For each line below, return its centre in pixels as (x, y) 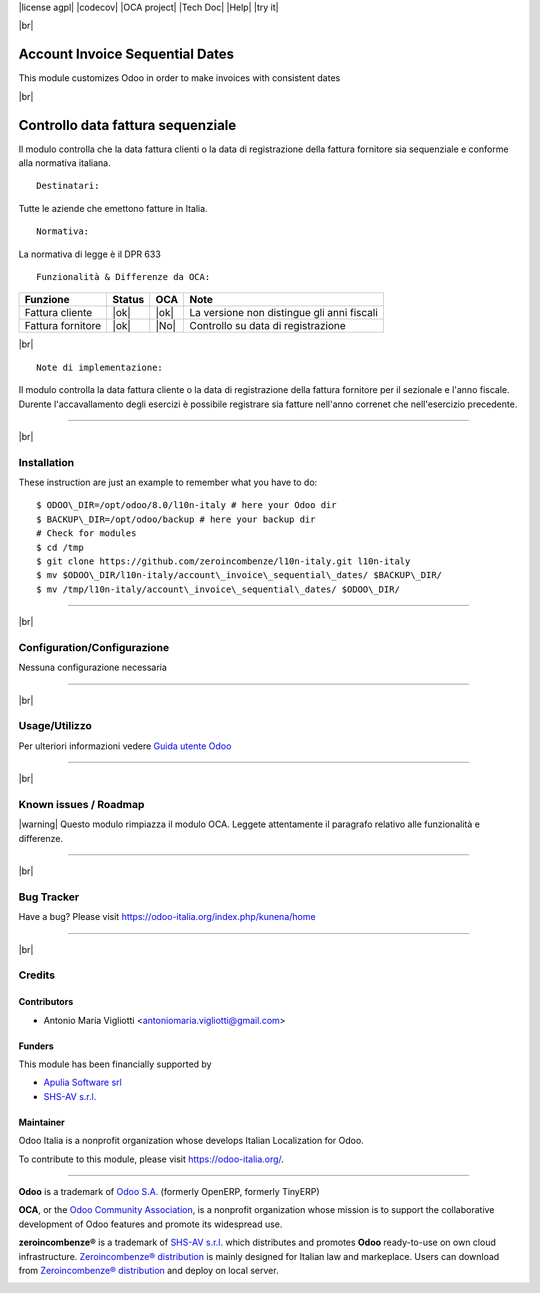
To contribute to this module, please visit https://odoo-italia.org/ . (151, 1159)
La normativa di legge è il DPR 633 (90, 254)
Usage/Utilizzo (55, 726)
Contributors (46, 1002)
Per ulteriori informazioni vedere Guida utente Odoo (125, 746)
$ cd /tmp (60, 547)
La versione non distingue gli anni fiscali (284, 313)
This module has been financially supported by (115, 1064)
